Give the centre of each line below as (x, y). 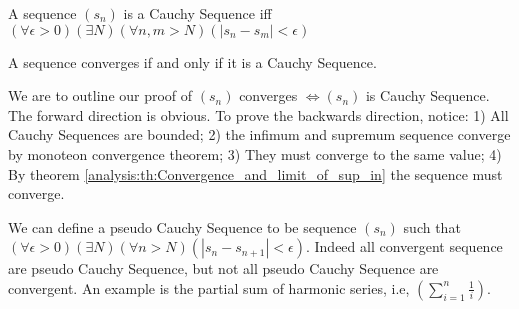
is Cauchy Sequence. (427, 95)
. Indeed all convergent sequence (404, 246)
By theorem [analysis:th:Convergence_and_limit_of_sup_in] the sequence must (255, 173)
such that (432, 226)
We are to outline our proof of (100, 95)
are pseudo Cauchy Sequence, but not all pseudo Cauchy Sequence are (223, 268)
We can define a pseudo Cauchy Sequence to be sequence (182, 226)
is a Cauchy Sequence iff (197, 13)
